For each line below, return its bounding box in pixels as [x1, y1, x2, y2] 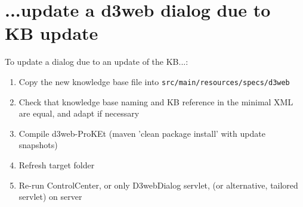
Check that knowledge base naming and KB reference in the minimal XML [18, 95, 293, 108]
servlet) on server [18, 190, 82, 203]
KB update [5, 21, 98, 45]
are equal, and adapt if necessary [18, 107, 140, 120]
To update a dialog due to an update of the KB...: [5, 55, 188, 68]
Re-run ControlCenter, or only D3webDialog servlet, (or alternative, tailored [18, 178, 298, 191]
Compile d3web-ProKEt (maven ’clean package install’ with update [18, 127, 265, 139]
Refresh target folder [18, 158, 95, 171]
